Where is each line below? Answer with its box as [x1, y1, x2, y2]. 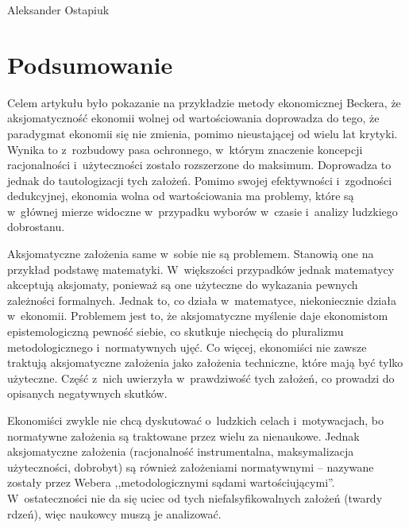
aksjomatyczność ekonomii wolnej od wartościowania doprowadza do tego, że [7, 110, 380, 126]
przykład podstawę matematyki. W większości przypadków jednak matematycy [7, 260, 395, 277]
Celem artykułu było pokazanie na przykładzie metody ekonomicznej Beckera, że [7, 94, 401, 110]
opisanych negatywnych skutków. [7, 385, 168, 402]
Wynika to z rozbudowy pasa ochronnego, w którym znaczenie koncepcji [7, 141, 363, 157]
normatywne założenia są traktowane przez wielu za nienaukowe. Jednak [7, 427, 360, 444]
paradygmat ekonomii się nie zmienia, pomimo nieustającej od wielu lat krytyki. [7, 125, 398, 141]
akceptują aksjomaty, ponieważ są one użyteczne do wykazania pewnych [7, 276, 358, 293]
